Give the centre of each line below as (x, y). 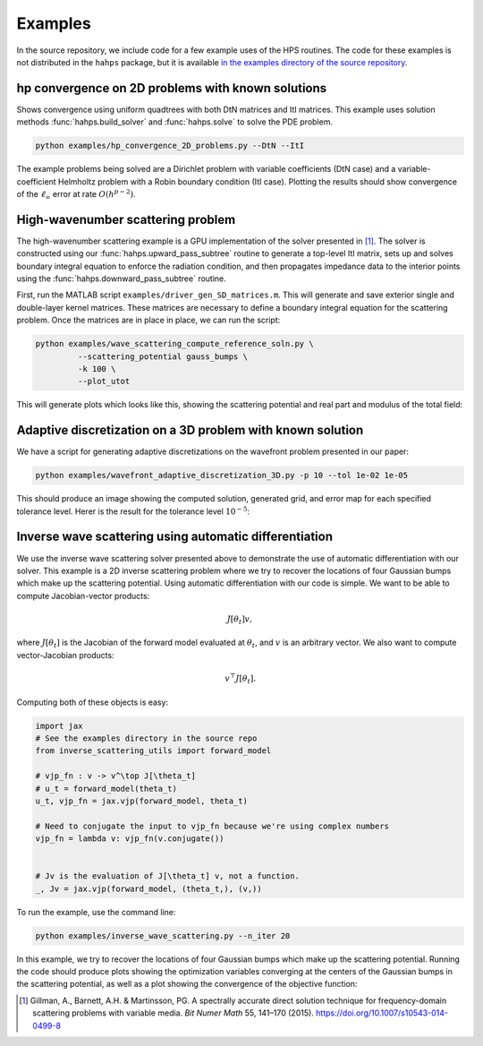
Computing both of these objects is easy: (93, 702)
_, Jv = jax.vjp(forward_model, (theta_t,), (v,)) (149, 888)
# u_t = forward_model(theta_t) (106, 789)
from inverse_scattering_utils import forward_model (153, 751)
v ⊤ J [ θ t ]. (241, 678)
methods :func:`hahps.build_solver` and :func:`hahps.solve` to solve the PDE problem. (174, 122)
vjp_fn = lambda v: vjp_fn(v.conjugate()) (130, 839)
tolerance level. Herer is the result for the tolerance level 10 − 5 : (133, 510)
